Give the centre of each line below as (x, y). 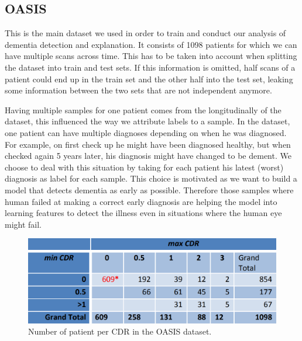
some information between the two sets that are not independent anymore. (138, 90)
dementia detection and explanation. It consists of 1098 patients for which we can (151, 44)
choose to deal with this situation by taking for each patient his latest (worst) (144, 167)
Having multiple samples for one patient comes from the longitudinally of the (143, 109)
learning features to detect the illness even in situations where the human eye (143, 213)
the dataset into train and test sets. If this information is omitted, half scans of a (150, 67)
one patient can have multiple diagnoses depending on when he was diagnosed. (146, 132)
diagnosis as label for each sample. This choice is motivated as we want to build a (151, 178)
